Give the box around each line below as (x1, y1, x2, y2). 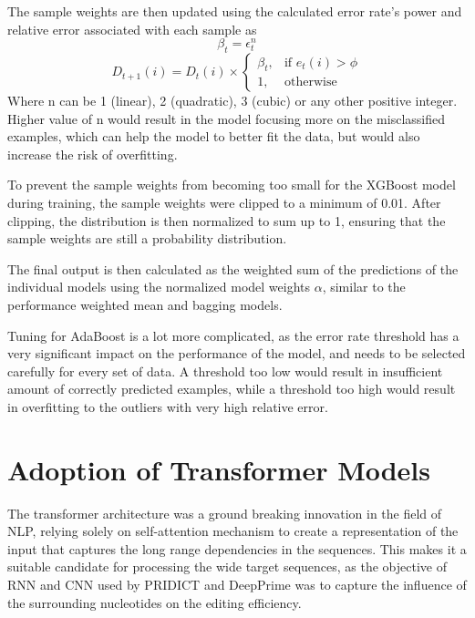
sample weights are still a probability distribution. (7, 229, 287, 248)
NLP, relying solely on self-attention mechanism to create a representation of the (7, 521, 459, 541)
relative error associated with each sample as (7, 19, 257, 38)
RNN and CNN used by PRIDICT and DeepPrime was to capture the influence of (7, 575, 467, 594)
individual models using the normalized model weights (7, 277, 311, 296)
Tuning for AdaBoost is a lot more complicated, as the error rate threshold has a (7, 325, 460, 345)
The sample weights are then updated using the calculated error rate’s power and (7, 2, 462, 20)
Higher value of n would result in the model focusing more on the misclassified (7, 108, 445, 128)
